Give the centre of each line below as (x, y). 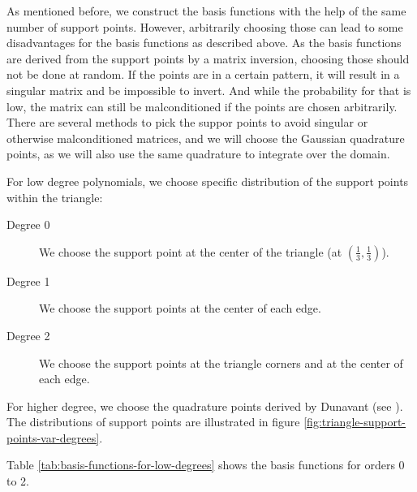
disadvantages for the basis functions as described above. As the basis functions (204, 43)
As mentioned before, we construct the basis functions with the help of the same (206, 11)
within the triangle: (55, 197)
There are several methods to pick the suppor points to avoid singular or (187, 122)
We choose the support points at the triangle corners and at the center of (221, 363)
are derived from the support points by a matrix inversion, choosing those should (208, 58)
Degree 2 (28, 335)
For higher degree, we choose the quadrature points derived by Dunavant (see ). (205, 406)
